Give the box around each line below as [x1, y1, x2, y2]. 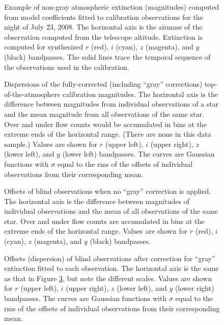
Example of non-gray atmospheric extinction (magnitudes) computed [4, 2, 219, 12]
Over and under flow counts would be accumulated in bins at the [4, 118, 207, 129]
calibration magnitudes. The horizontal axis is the [62, 88, 218, 99]
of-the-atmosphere [4, 88, 61, 99]
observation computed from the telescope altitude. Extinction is [4, 31, 203, 42]
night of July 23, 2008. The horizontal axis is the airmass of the [4, 21, 203, 32]
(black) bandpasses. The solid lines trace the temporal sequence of [4, 51, 211, 62]
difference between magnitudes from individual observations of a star [4, 98, 219, 109]
